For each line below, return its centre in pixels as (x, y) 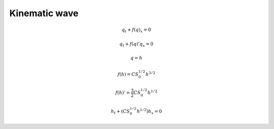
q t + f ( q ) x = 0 (136, 30)
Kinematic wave (44, 13)
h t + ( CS (121, 112)
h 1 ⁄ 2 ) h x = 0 (149, 111)
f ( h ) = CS (128, 74)
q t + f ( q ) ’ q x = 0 (136, 45)
